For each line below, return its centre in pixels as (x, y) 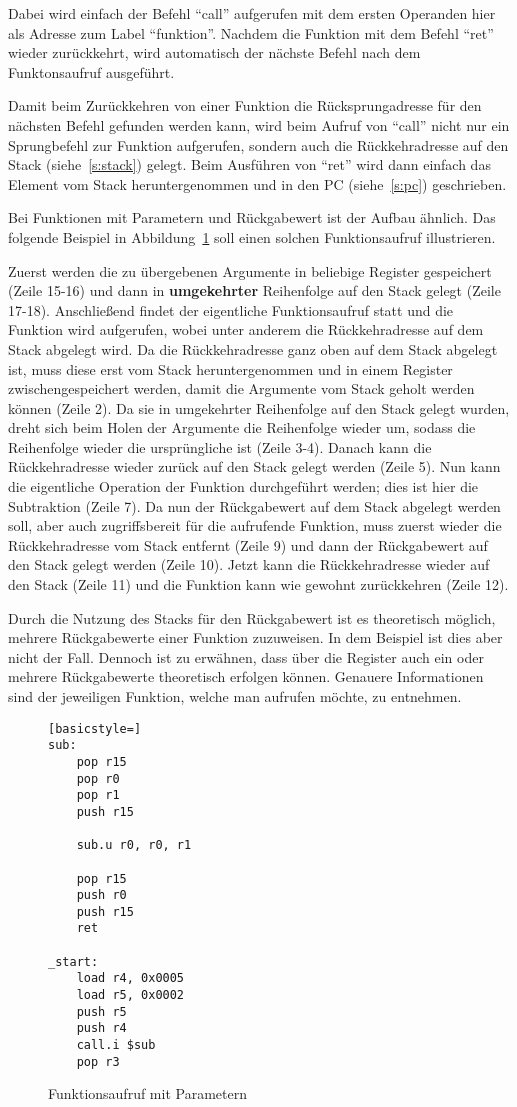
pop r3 (98, 1061)
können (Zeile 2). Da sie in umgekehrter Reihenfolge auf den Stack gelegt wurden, (259, 407)
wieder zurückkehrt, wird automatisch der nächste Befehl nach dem (214, 52)
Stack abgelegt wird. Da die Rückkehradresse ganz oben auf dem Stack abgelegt (253, 348)
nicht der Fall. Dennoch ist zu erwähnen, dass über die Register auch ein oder (246, 656)
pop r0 (98, 778)
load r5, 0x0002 (130, 995)
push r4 (101, 1028)
